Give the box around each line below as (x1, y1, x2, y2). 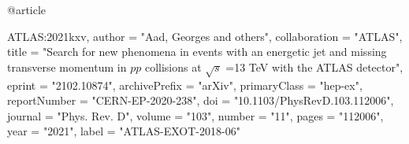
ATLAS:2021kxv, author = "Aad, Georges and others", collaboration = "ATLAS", (7, 28, 403, 44)
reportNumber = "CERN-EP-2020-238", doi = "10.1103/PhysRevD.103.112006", (7, 92, 394, 109)
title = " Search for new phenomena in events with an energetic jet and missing (7, 43, 387, 60)
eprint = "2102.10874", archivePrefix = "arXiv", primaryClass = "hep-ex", (7, 76, 363, 93)
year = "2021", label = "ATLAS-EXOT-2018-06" (7, 123, 240, 139)
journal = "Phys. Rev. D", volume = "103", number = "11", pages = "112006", (7, 107, 384, 124)
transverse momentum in (7, 58, 127, 75)
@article (7, 2, 46, 17)
